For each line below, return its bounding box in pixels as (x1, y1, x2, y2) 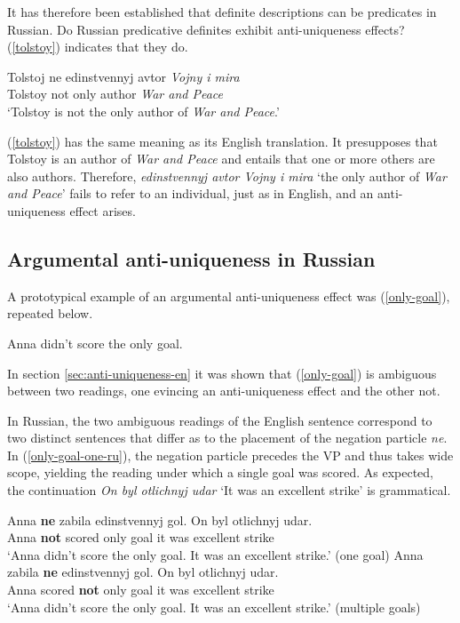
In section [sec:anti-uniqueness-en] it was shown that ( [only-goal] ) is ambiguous (7, 363, 437, 382)
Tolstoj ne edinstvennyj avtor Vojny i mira (7, 67, 240, 85)
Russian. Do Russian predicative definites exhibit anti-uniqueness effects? (7, 20, 405, 38)
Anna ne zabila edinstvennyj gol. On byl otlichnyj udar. (7, 510, 313, 529)
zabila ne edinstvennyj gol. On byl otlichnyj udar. (7, 563, 279, 581)
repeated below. (7, 304, 93, 323)
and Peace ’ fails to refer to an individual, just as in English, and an (7, 184, 374, 203)
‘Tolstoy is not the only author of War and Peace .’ (7, 101, 280, 120)
